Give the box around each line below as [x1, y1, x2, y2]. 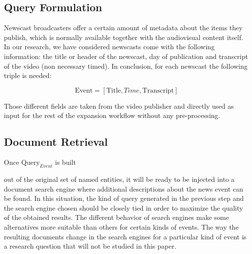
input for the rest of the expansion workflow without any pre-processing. [4, 110, 220, 120]
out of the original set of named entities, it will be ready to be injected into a [4, 174, 235, 184]
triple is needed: [4, 70, 52, 80]
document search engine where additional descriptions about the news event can [4, 183, 243, 194]
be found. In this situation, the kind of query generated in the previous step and [4, 193, 244, 203]
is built [55, 157, 76, 167]
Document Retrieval [4, 134, 108, 149]
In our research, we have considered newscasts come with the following [4, 41, 215, 52]
